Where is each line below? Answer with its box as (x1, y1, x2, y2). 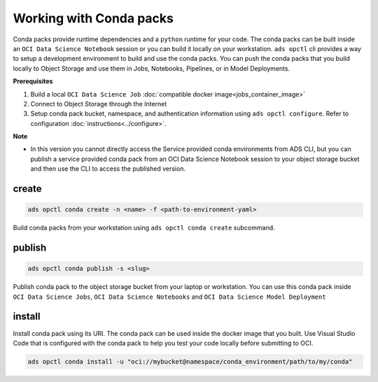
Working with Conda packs (13, 10, 174, 26)
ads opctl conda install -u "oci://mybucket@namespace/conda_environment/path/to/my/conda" (27, 358, 353, 365)
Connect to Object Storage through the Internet (30, 99, 167, 108)
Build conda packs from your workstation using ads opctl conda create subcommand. (13, 224, 276, 232)
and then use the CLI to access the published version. (30, 164, 185, 173)
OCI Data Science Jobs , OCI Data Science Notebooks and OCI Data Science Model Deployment (13, 292, 326, 301)
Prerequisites (13, 77, 53, 85)
